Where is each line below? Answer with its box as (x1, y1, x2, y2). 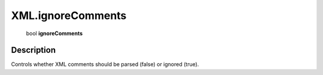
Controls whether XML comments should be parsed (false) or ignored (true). (11, 61, 199, 68)
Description (11, 45, 56, 55)
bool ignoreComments (26, 30, 83, 37)
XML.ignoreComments (11, 9, 127, 22)
